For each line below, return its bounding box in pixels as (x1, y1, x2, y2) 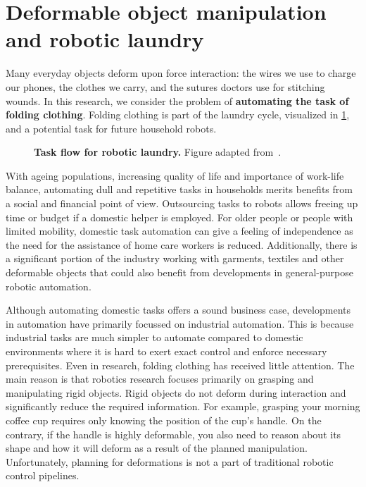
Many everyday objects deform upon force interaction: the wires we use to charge (6, 66, 356, 80)
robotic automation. (6, 278, 91, 293)
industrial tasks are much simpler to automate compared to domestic (6, 330, 303, 345)
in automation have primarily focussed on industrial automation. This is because (6, 316, 354, 331)
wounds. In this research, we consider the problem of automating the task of (6, 93, 349, 108)
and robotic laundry (6, 25, 204, 54)
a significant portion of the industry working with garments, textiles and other (6, 251, 344, 266)
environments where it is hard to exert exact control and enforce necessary (6, 344, 327, 358)
